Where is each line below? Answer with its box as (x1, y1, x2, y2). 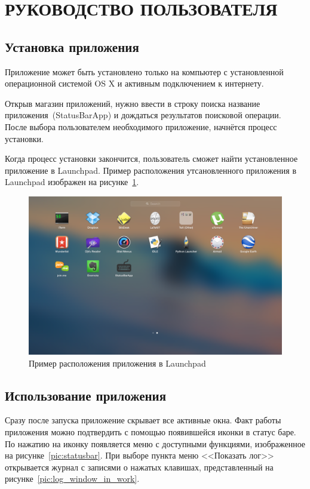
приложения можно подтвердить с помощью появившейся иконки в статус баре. (5, 425, 296, 438)
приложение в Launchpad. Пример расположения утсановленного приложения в (5, 164, 297, 176)
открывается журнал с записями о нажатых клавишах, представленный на (5, 460, 274, 473)
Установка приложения (5, 37, 139, 56)
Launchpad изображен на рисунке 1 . (5, 176, 139, 188)
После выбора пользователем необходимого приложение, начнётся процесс (5, 120, 277, 133)
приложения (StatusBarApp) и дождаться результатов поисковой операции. (5, 109, 281, 121)
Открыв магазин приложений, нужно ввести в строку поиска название (5, 97, 260, 109)
